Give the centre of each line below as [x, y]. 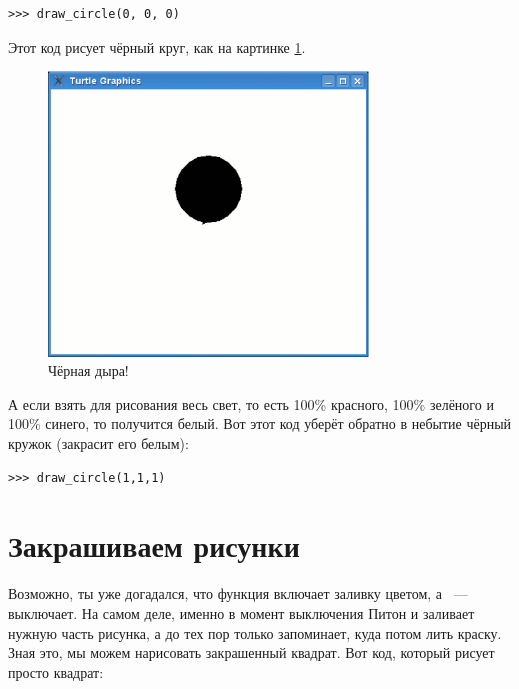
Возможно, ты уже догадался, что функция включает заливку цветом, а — [238, 593]
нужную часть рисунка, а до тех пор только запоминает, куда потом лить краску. [255, 632]
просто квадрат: [56, 671]
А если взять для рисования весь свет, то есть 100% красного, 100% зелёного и [251, 403]
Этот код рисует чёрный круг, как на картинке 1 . [157, 46]
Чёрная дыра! [88, 370]
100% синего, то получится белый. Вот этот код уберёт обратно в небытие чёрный [260, 423]
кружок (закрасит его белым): [98, 443]
